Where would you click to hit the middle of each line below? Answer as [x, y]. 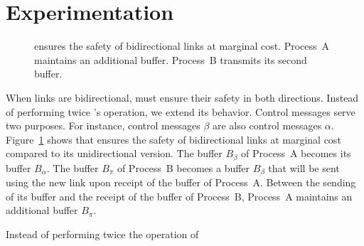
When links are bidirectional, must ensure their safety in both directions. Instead [182, 97]
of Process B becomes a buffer [183, 167]
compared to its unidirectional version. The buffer [114, 153]
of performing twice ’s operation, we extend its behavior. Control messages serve [181, 111]
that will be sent [304, 167]
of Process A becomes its [296, 153]
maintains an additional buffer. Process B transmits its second [171, 59]
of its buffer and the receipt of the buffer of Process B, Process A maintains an [179, 196]
